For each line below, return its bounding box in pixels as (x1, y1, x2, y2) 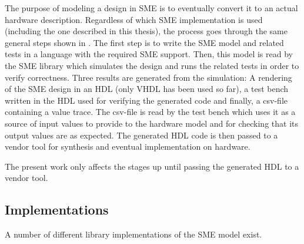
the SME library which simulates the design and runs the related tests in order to (5, 59, 299, 71)
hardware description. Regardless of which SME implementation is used (5, 13, 263, 25)
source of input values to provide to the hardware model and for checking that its (5, 117, 298, 129)
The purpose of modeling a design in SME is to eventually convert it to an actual (5, 2, 298, 14)
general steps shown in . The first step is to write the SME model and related (5, 36, 284, 48)
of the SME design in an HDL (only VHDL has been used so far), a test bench (5, 83, 289, 95)
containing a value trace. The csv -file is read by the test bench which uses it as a (5, 105, 296, 118)
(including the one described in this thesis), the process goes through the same (5, 25, 288, 37)
